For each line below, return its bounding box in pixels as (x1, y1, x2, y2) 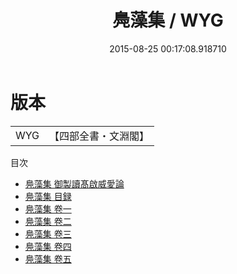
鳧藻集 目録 (24, 190, 72, 202)
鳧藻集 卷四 (24, 240, 72, 252)
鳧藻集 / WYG (112, 9, 224, 32)
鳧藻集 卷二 (24, 215, 72, 227)
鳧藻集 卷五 (24, 252, 72, 265)
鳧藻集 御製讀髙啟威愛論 (24, 177, 125, 190)
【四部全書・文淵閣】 (49, 129, 150, 143)
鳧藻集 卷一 (24, 202, 72, 215)
